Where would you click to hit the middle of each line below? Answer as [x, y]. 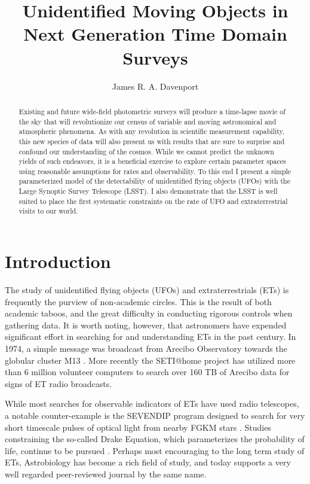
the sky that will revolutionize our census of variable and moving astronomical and [148, 121]
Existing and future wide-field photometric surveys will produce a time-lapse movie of [152, 111]
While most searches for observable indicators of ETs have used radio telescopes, [152, 404]
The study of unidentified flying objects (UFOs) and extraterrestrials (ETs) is [147, 290]
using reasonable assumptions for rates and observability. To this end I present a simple [155, 171]
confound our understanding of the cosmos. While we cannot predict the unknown [146, 151]
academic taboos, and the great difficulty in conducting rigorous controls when [149, 313]
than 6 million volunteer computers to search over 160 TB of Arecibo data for [147, 372]
